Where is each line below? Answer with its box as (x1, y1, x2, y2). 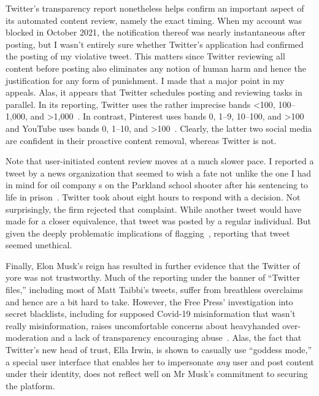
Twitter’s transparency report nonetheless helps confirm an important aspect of (6, 2, 304, 14)
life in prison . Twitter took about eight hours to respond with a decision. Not (6, 190, 301, 203)
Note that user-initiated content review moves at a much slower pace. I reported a (6, 154, 314, 167)
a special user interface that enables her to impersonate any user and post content (6, 355, 314, 368)
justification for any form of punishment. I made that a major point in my (6, 74, 285, 86)
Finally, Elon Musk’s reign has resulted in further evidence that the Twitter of (6, 259, 300, 272)
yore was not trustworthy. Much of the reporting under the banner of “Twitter (6, 271, 301, 284)
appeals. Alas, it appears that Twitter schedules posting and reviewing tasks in (6, 86, 302, 99)
